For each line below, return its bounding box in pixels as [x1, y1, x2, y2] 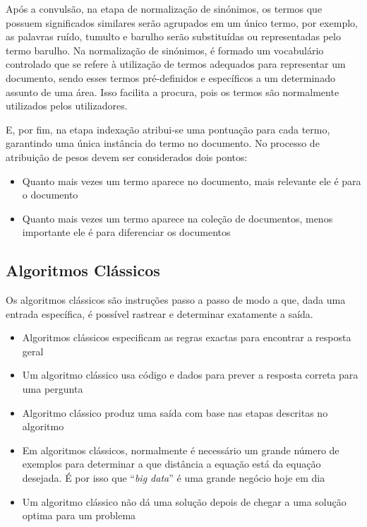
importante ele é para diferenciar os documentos [22, 225, 231, 239]
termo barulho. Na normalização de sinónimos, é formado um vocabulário [6, 42, 324, 57]
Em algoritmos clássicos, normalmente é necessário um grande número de [22, 442, 339, 457]
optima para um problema [22, 508, 136, 523]
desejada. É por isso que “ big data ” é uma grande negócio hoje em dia [22, 470, 325, 485]
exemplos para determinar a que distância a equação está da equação [22, 456, 321, 471]
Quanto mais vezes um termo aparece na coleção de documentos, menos [22, 211, 333, 225]
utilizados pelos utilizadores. [6, 98, 128, 113]
